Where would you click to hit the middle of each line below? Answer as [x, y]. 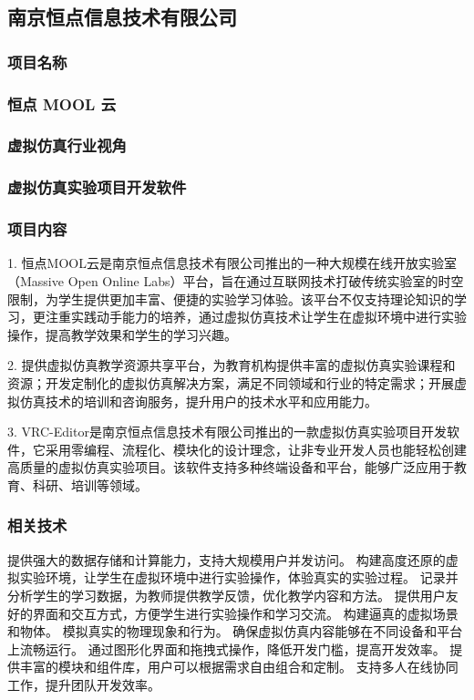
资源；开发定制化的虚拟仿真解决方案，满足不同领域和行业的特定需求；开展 [231, 382]
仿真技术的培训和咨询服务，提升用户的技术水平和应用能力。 [198, 401]
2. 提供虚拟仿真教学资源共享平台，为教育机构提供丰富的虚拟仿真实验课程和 [232, 365]
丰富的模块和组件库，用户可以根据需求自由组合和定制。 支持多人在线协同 [239, 667]
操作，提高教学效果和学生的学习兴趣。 [122, 334]
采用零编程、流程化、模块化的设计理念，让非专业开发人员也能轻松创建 [256, 449]
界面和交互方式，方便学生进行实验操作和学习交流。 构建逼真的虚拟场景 [245, 613]
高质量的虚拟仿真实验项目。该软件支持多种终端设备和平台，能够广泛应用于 [231, 467]
